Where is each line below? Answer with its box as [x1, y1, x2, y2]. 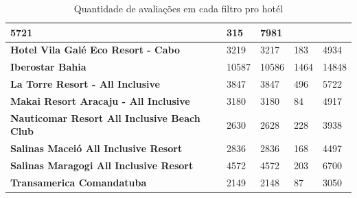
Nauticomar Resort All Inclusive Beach [10, 110, 200, 125]
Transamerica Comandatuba [10, 175, 147, 189]
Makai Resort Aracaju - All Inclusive [10, 93, 190, 108]
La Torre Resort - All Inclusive [10, 77, 160, 91]
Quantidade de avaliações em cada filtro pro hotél [73, 1, 284, 15]
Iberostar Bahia [10, 60, 87, 74]
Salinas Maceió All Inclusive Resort [10, 141, 183, 156]
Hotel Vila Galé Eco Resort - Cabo [10, 42, 180, 57]
